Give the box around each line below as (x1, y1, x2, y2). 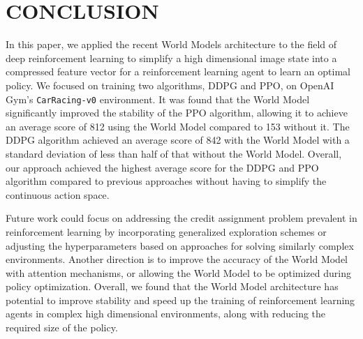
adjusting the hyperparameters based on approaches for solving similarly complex (6, 238, 354, 253)
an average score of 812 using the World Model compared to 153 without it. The (6, 119, 350, 133)
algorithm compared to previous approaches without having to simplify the (6, 174, 327, 188)
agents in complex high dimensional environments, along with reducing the (6, 306, 326, 321)
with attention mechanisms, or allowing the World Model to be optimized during (6, 265, 351, 280)
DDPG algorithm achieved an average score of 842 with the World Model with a (6, 133, 350, 147)
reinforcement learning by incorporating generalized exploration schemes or (6, 224, 327, 239)
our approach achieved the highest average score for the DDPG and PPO (6, 160, 319, 174)
